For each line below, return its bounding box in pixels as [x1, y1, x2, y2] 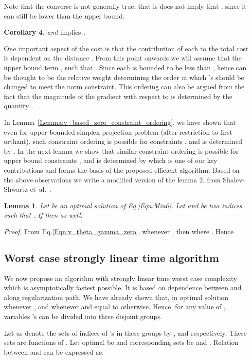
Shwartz [4, 184, 28, 194]
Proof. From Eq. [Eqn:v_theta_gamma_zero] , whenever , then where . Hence [4, 226, 234, 236]
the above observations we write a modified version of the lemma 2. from [4, 174, 221, 184]
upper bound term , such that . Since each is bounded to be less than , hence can [4, 62, 247, 72]
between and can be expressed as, [4, 346, 104, 357]
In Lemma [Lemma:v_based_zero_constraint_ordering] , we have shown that [4, 117, 236, 127]
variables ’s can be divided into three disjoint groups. [4, 311, 162, 321]
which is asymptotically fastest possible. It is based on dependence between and [4, 282, 242, 293]
